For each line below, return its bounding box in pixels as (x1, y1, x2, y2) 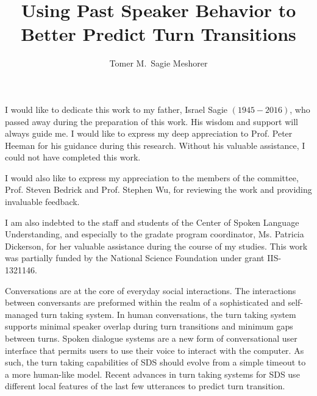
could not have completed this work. (5, 151, 141, 164)
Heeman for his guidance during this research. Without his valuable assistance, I (5, 139, 305, 151)
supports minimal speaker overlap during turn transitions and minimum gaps (5, 320, 293, 333)
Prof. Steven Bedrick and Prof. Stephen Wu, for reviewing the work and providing (5, 183, 312, 196)
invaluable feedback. (5, 195, 80, 208)
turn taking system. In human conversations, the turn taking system (41, 308, 296, 320)
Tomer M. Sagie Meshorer (109, 57, 208, 70)
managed (5, 308, 38, 320)
